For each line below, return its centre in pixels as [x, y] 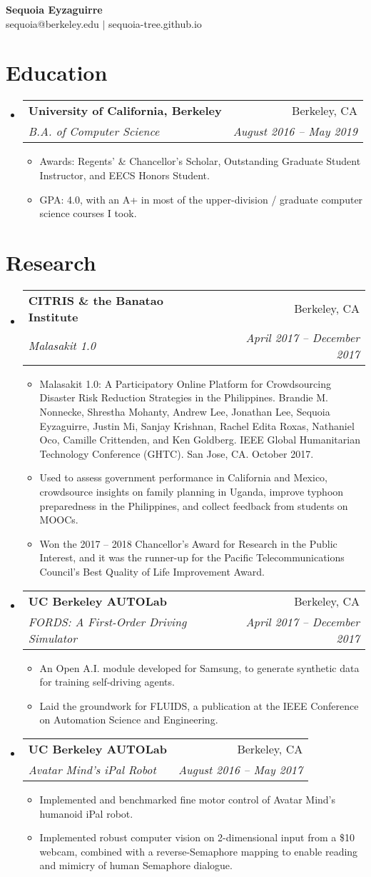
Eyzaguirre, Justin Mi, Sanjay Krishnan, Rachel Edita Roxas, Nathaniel [197, 425]
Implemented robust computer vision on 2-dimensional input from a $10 [197, 837]
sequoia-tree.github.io [155, 23]
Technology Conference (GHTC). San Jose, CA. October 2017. [177, 453]
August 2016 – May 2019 [295, 131]
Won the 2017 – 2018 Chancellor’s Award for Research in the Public [188, 543]
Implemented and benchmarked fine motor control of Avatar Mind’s [188, 799]
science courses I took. [88, 213]
